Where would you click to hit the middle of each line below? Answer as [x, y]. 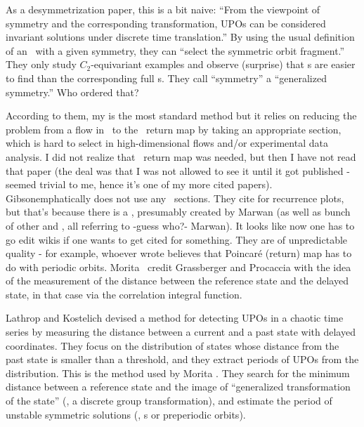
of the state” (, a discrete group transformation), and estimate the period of [169, 401]
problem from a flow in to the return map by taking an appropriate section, [174, 129]
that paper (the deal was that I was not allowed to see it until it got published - [178, 170]
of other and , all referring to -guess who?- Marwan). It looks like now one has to [180, 225]
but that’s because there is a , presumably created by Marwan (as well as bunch [178, 212]
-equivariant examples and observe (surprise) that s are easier [223, 64]
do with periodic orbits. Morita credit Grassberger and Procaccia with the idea [178, 267]
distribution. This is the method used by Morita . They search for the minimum [178, 373]
